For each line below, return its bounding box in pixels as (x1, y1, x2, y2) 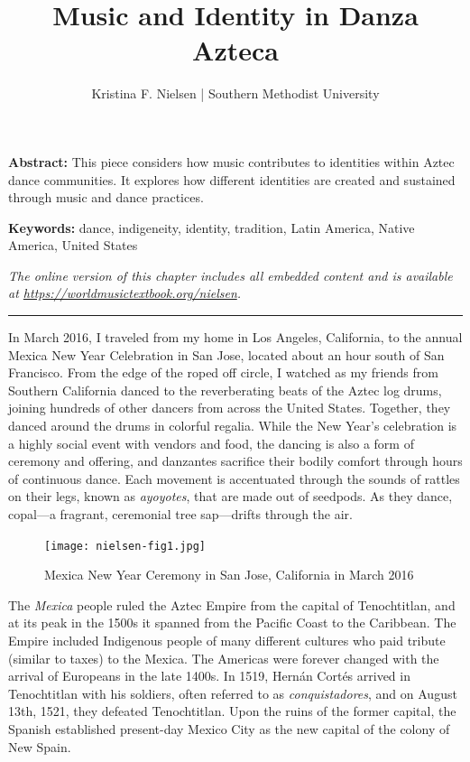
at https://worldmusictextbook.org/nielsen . (8, 283, 242, 302)
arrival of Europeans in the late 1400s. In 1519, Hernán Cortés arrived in (8, 666, 410, 685)
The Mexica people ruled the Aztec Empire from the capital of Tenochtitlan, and (8, 595, 456, 614)
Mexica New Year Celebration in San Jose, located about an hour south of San (8, 345, 445, 364)
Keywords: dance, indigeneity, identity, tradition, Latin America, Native (8, 218, 415, 237)
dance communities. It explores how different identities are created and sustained (8, 170, 456, 189)
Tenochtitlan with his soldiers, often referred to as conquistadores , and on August (8, 683, 457, 702)
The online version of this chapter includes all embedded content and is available (8, 265, 453, 284)
